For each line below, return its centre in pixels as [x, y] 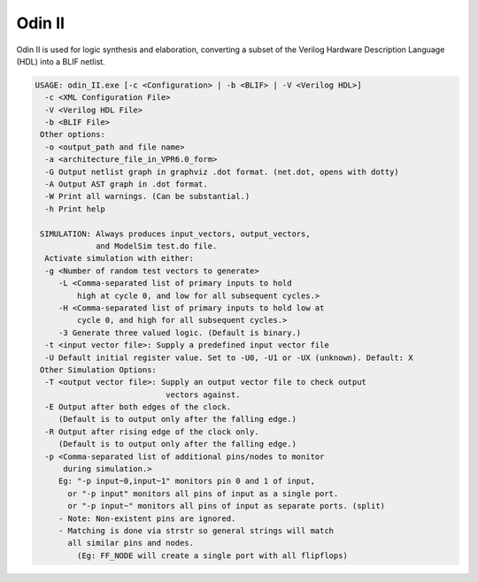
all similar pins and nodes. [131, 543]
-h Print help [75, 209]
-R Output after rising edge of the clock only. [152, 432]
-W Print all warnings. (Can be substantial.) [147, 196]
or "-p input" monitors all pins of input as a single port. [203, 494]
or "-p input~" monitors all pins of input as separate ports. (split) [226, 506]
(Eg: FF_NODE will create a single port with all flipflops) [212, 555]
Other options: [73, 134]
